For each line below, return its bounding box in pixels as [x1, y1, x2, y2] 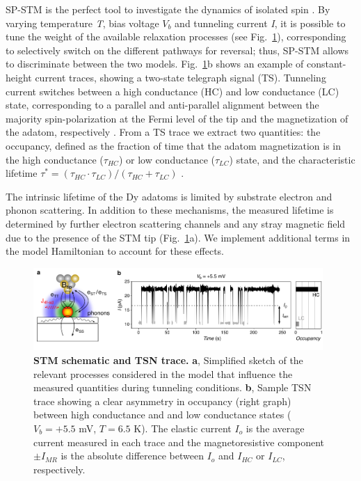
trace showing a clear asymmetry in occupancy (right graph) [33, 393, 291, 408]
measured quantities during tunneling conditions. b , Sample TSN [33, 380, 312, 395]
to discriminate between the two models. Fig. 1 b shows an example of [6, 56, 304, 71]
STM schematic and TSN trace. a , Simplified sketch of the [33, 353, 303, 367]
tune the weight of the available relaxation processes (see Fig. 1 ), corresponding [6, 29, 346, 44]
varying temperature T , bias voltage [6, 15, 159, 30]
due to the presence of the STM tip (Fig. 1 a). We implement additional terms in [6, 230, 351, 244]
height [6, 70, 32, 84]
